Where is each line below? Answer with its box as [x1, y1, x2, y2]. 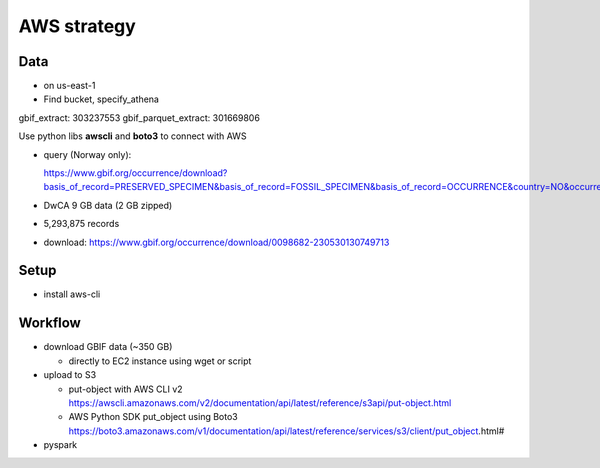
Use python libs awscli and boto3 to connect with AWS [18, 130, 247, 142]
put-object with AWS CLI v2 [68, 383, 184, 395]
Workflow [18, 315, 82, 332]
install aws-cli [43, 288, 101, 300]
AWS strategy [18, 15, 137, 37]
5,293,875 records [43, 218, 120, 230]
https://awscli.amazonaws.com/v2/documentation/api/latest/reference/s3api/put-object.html [68, 396, 452, 409]
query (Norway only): [43, 148, 132, 160]
